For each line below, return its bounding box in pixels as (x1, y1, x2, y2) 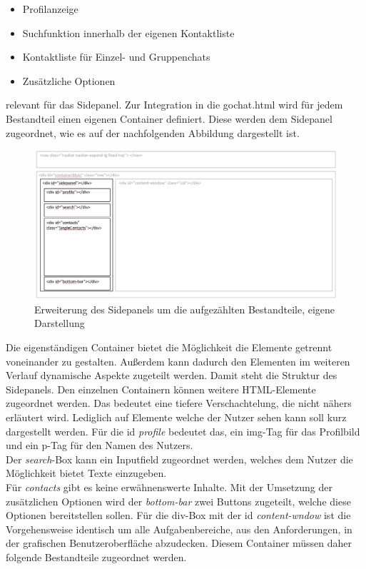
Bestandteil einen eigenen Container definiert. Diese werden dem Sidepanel (6, 111, 332, 126)
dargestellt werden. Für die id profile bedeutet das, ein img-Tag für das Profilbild (6, 423, 360, 438)
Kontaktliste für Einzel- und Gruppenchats (22, 49, 210, 64)
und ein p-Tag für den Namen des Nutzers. (6, 438, 193, 453)
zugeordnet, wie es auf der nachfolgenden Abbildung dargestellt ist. (6, 125, 300, 140)
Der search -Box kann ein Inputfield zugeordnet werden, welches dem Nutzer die (6, 451, 353, 466)
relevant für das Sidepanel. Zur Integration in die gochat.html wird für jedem (6, 97, 343, 112)
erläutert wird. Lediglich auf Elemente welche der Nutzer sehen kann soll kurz (6, 410, 347, 424)
